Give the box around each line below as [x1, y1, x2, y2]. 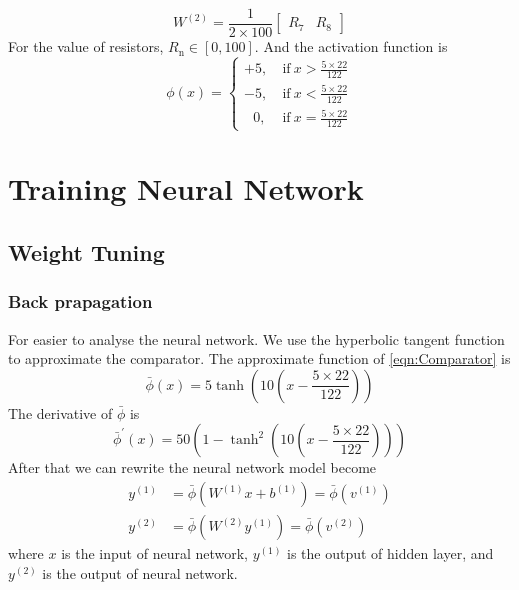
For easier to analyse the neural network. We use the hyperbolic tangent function [8, 328, 505, 349]
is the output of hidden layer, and [287, 543, 494, 564]
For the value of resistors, [8, 36, 164, 57]
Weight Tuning [8, 237, 165, 268]
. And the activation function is [254, 36, 448, 57]
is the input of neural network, [61, 543, 249, 564]
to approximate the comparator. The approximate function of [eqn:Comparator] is [8, 348, 511, 369]
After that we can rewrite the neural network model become [8, 457, 377, 478]
